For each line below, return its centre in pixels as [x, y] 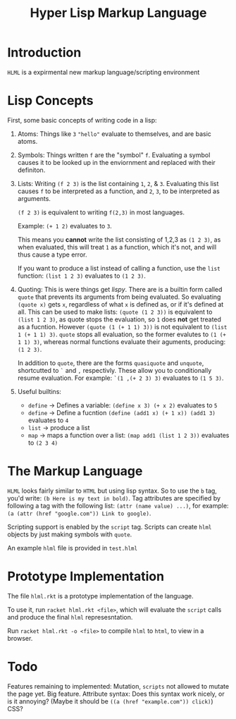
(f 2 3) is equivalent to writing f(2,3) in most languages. [101, 212]
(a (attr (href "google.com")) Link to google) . [79, 513]
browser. [20, 638]
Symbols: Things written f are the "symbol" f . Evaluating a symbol [114, 155]
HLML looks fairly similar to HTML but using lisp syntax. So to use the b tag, [112, 491]
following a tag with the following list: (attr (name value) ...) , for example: [118, 505]
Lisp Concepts [50, 101]
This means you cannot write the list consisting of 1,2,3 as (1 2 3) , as [119, 239]
